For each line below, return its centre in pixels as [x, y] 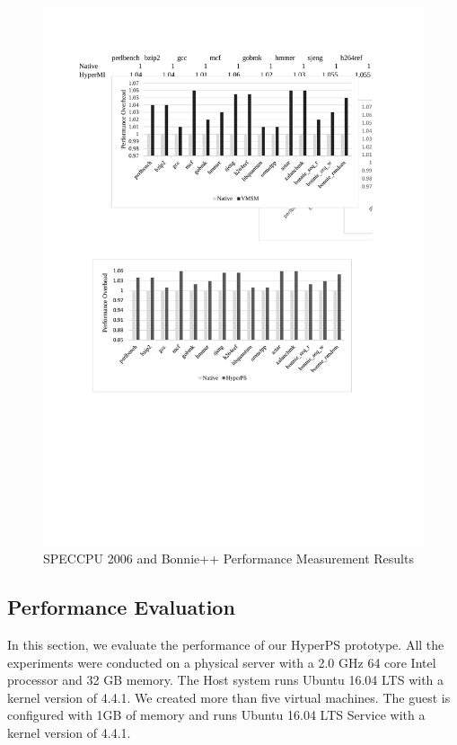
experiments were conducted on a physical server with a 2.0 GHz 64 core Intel [222, 662]
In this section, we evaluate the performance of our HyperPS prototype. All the [226, 645]
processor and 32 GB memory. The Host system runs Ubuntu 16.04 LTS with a [226, 680]
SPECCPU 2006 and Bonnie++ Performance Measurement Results [228, 559]
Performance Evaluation [121, 607]
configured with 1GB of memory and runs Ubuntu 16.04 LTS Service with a [216, 715]
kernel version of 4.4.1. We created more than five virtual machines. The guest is [229, 697]
